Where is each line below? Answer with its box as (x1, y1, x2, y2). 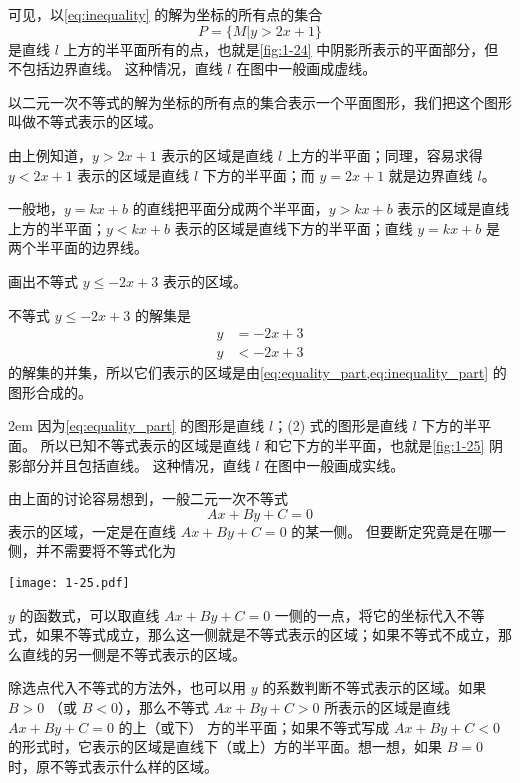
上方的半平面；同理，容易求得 (286, 144, 483, 165)
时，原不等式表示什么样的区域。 (8, 755, 218, 776)
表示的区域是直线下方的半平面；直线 (174, 217, 413, 238)
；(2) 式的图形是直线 (273, 415, 408, 436)
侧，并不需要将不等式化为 (8, 540, 176, 561)
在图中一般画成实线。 (264, 454, 405, 475)
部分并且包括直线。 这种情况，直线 (21, 454, 251, 475)
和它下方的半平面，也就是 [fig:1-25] (264, 434, 485, 455)
